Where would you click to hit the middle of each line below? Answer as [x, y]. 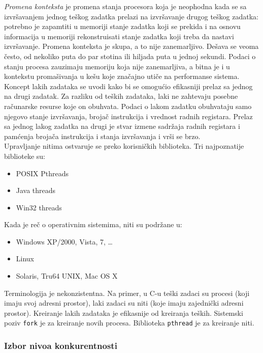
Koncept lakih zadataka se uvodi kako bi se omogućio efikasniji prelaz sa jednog [128, 86]
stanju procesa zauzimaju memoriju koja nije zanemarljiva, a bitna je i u [117, 66]
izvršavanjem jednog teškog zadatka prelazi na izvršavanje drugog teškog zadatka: [131, 16]
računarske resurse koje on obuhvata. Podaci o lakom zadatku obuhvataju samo [128, 106]
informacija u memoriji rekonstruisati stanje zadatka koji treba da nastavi [119, 36]
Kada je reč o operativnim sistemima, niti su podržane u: [93, 224]
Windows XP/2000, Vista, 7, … [64, 241]
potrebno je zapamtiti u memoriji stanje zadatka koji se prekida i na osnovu [122, 26]
